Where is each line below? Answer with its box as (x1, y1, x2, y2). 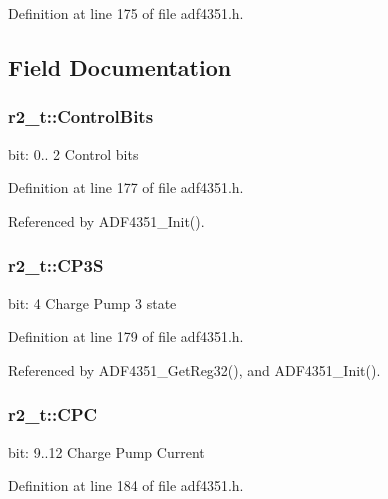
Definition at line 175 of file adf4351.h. (8, 3, 244, 23)
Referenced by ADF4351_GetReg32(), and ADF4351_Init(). (8, 359, 381, 380)
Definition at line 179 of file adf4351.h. (8, 326, 244, 347)
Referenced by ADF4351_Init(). (8, 210, 205, 231)
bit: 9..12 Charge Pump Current (8, 441, 205, 462)
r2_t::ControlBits (8, 104, 154, 129)
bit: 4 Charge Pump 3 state (8, 292, 177, 313)
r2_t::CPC (8, 402, 98, 427)
